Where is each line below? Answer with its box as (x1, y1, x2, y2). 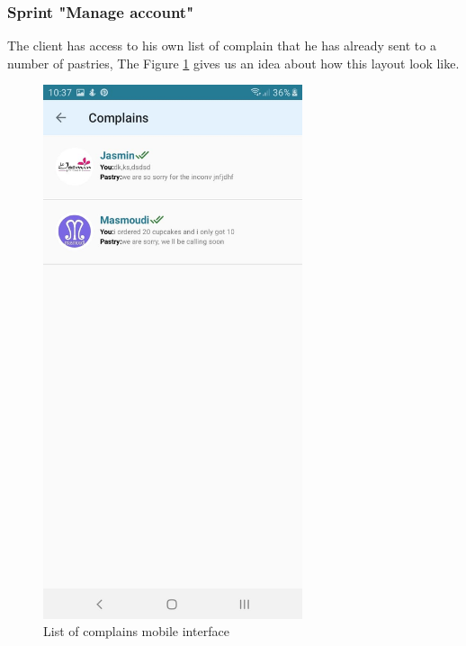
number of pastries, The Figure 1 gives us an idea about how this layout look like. (7, 53, 460, 72)
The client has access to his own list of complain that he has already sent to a (7, 36, 436, 55)
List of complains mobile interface (43, 622, 229, 641)
